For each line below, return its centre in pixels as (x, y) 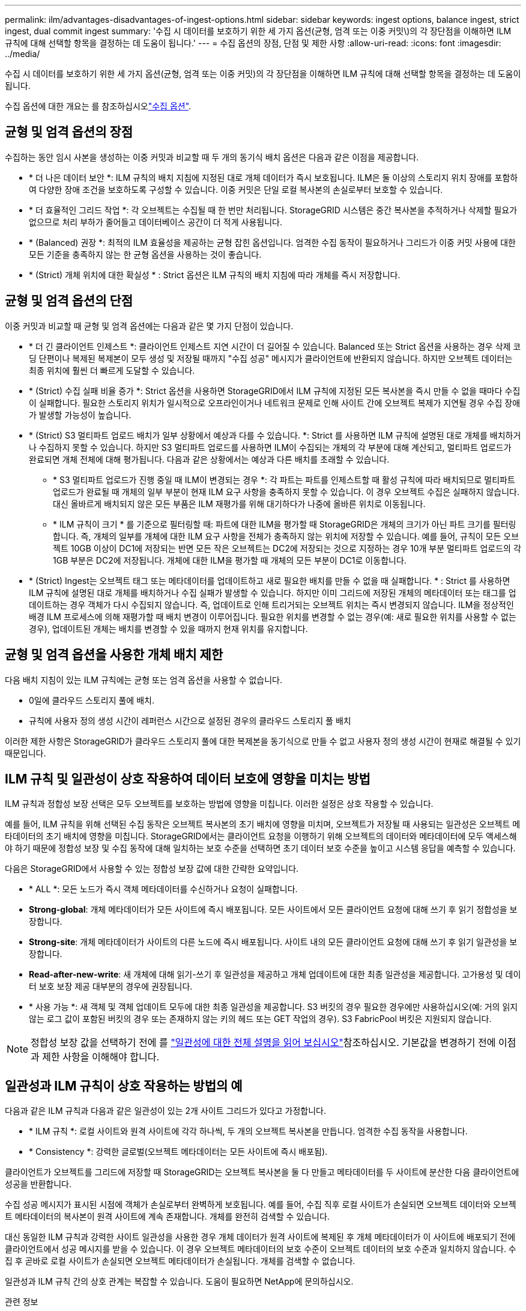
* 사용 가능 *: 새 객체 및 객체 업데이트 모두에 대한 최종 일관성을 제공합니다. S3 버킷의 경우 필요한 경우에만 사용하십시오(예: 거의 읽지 (274, 1007)
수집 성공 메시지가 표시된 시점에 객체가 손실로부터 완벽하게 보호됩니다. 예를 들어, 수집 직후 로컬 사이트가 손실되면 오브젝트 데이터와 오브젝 (261, 1205)
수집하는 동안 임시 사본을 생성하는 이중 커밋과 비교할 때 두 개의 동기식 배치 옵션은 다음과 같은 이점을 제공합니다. (212, 157)
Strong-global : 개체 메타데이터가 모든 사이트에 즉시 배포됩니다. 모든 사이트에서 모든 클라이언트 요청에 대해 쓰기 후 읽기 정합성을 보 (273, 910)
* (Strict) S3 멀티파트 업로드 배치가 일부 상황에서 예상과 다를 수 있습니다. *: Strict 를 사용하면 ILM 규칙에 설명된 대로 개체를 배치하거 (275, 435)
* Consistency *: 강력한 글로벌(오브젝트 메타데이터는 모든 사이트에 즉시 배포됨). (178, 1152)
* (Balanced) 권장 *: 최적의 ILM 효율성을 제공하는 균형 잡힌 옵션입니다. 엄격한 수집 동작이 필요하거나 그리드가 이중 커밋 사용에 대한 (272, 242)
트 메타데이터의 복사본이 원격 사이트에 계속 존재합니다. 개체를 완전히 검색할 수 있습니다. (167, 1217)
